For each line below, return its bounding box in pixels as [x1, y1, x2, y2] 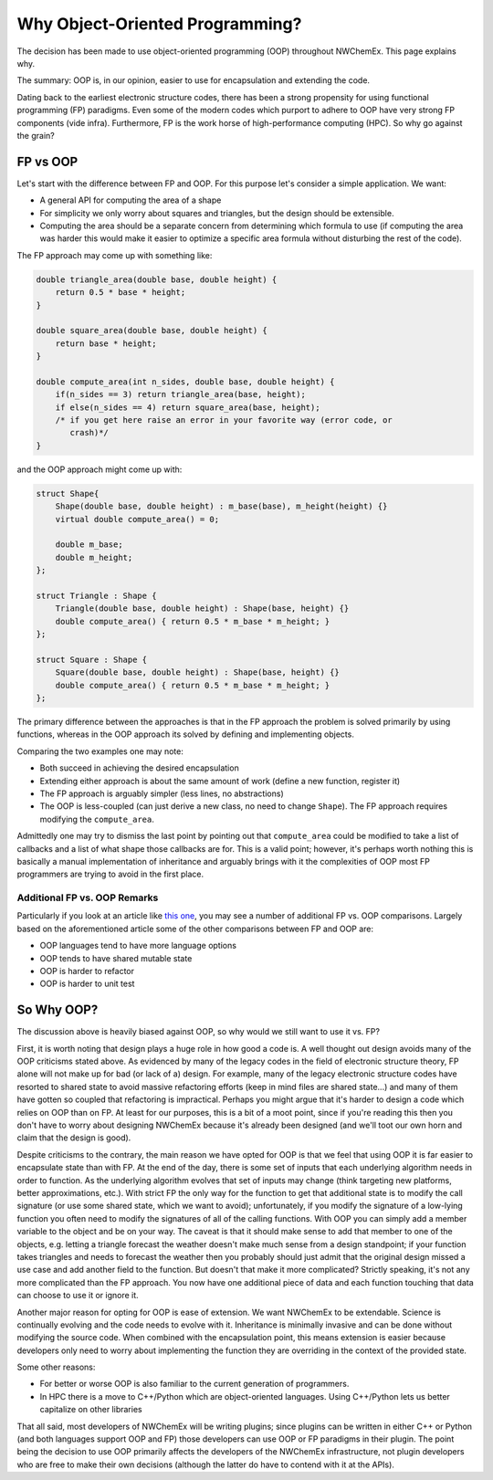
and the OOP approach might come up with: [16, 464, 183, 475]
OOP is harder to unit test [39, 978, 135, 990]
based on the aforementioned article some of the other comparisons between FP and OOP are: [16, 923, 374, 934]
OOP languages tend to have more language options [39, 940, 237, 951]
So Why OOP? [16, 1002, 99, 1018]
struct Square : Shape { [36, 654, 148, 665]
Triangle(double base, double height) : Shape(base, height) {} [55, 604, 350, 614]
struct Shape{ [36, 488, 100, 499]
